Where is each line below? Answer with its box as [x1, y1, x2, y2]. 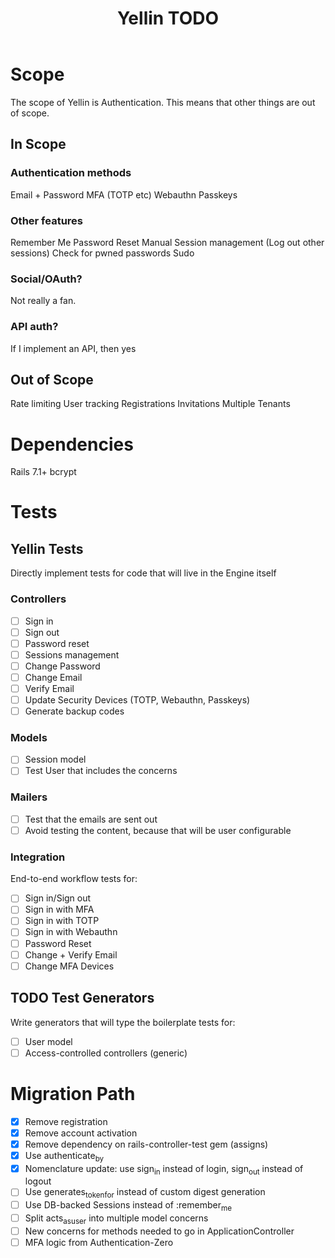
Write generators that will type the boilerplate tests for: [10, 1016, 236, 1028]
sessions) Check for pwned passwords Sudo [10, 247, 195, 259]
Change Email [24, 671, 83, 683]
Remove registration [24, 1115, 108, 1127]
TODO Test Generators [10, 990, 155, 1007]
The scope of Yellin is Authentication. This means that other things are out [10, 96, 316, 108]
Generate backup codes [24, 705, 125, 717]
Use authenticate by [24, 1149, 105, 1164]
